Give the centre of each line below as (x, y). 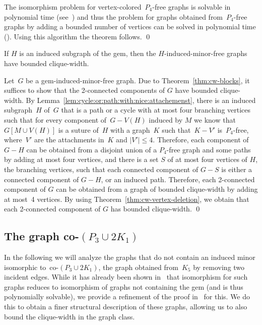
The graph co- (42, 236)
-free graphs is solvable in (191, 7)
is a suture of (78, 129)
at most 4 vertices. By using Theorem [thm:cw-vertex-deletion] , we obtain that (127, 199)
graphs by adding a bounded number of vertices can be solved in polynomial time (130, 26)
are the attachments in (69, 140)
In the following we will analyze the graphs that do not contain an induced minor (130, 257)
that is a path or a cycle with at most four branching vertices (156, 110)
